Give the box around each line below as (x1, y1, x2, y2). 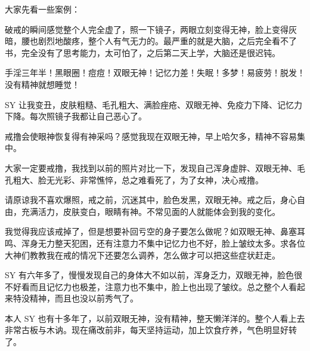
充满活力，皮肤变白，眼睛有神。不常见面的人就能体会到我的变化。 (21, 205, 280, 217)
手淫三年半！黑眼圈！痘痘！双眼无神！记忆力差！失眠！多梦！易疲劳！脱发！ (5, 66, 305, 79)
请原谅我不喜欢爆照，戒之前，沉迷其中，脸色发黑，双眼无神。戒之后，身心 (5, 193, 297, 206)
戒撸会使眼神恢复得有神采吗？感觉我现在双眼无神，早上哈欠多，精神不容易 (5, 130, 297, 142)
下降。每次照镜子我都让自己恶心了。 (5, 110, 147, 122)
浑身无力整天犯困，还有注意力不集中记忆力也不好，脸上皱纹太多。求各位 (21, 236, 305, 249)
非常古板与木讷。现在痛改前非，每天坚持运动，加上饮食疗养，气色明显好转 (5, 324, 297, 336)
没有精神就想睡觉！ (5, 78, 80, 90)
